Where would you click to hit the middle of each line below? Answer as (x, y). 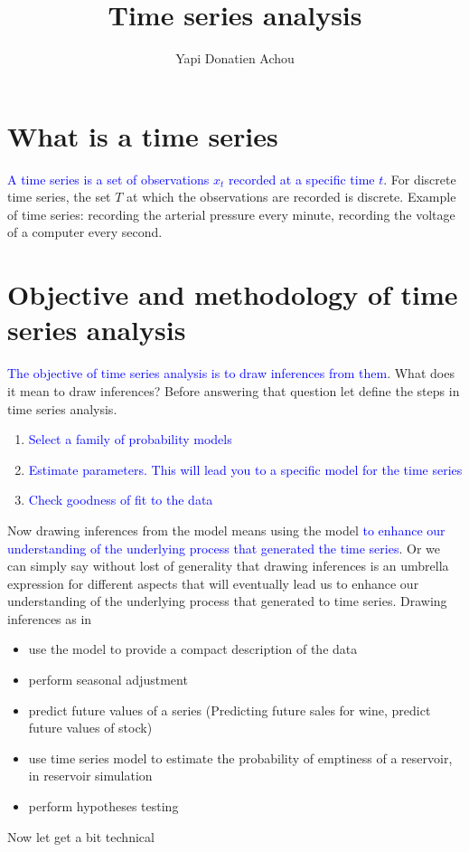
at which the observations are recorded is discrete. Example (291, 197)
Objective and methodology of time (233, 294)
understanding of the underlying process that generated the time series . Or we (224, 548)
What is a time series (143, 135)
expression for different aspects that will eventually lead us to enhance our (213, 583)
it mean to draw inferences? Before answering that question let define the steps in (234, 390)
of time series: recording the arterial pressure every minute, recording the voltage (231, 214)
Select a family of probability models (130, 439)
